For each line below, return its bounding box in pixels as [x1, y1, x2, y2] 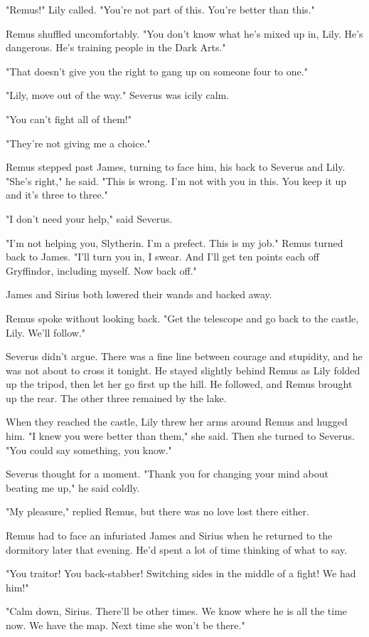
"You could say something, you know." [6, 442, 172, 457]
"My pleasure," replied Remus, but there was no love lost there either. [6, 504, 309, 519]
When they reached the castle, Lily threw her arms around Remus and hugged [6, 414, 348, 429]
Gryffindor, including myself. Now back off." [6, 263, 197, 278]
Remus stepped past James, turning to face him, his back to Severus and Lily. [6, 159, 346, 174]
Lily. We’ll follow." [6, 325, 86, 339]
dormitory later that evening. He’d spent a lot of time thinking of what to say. [6, 542, 348, 557]
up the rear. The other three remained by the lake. [6, 390, 227, 405]
